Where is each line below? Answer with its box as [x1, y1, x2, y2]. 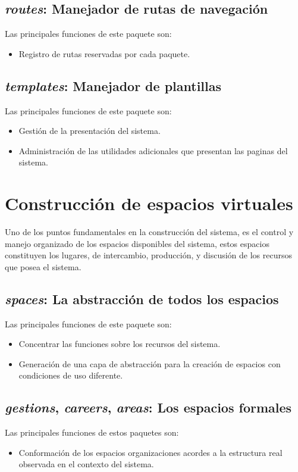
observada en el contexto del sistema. [18, 458, 154, 470]
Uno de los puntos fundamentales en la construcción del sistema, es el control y [5, 226, 294, 238]
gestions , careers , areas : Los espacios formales [5, 398, 292, 417]
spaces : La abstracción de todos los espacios [5, 289, 279, 308]
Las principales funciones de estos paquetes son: [5, 426, 179, 439]
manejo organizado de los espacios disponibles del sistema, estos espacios [5, 237, 269, 249]
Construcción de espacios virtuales [5, 191, 293, 215]
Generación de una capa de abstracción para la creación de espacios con [18, 357, 281, 370]
